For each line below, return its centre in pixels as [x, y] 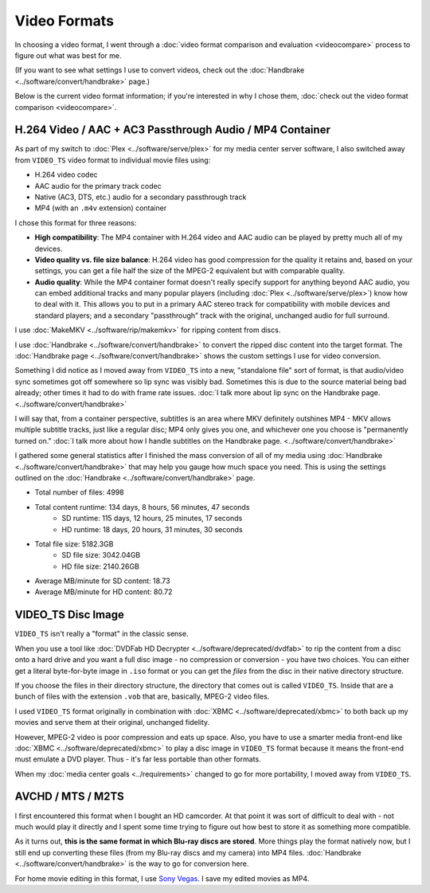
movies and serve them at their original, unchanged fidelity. [112, 723]
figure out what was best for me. [68, 55]
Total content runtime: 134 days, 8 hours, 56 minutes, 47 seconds [142, 507]
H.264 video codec [66, 174]
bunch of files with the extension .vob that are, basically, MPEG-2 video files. [142, 696]
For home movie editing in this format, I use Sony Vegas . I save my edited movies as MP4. [162, 878]
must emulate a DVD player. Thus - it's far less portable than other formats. [138, 759]
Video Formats [64, 21]
